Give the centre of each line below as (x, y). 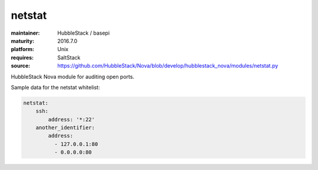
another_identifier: (65, 128)
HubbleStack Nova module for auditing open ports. (73, 76)
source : (21, 66)
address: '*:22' (72, 119)
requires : (22, 57)
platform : (23, 49)
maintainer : (25, 33)
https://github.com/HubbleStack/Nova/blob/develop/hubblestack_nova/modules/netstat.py (168, 66)
